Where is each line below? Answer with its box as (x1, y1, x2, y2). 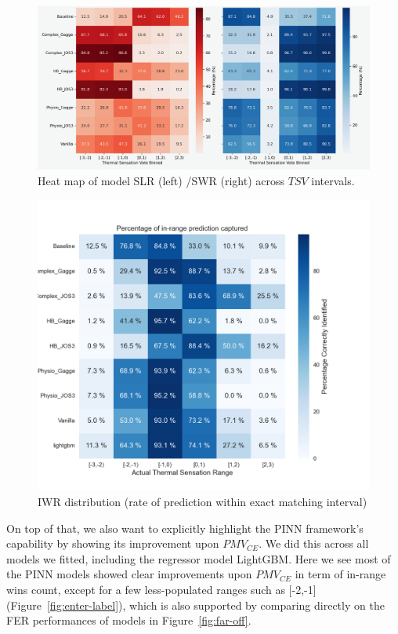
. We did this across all (259, 535, 369, 552)
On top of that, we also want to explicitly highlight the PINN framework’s (6, 519, 364, 536)
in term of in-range (295, 566, 386, 582)
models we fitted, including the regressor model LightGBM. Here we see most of (6, 550, 391, 567)
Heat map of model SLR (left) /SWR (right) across (38, 172, 285, 188)
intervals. (311, 172, 355, 188)
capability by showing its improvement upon (6, 535, 219, 552)
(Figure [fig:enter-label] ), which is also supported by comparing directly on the (6, 596, 385, 613)
